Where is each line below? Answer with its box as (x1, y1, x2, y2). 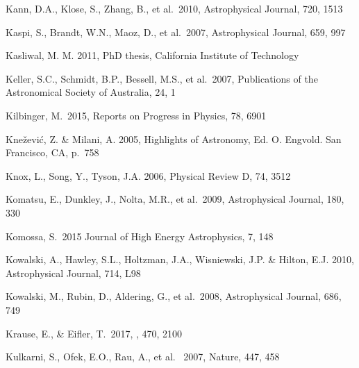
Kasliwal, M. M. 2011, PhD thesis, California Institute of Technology (6, 48, 299, 62)
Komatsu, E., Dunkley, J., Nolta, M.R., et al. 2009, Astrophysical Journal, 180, (6, 192, 344, 206)
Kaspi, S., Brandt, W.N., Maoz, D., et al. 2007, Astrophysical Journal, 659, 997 (6, 24, 346, 39)
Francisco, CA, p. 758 (6, 145, 99, 160)
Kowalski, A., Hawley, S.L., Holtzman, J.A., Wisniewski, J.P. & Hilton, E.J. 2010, (6, 252, 354, 267)
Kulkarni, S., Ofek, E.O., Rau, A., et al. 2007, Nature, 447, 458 (6, 349, 280, 364)
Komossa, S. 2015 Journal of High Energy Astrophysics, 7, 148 (6, 228, 274, 243)
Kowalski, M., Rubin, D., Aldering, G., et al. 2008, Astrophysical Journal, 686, (6, 289, 342, 303)
